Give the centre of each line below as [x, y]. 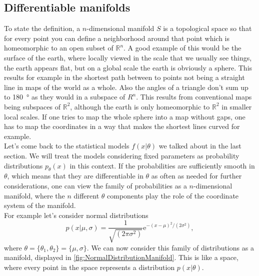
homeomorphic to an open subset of [59, 48]
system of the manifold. [40, 205]
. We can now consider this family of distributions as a [170, 247]
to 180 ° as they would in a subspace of [65, 97]
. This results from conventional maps [194, 97]
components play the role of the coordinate [173, 195]
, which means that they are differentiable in [75, 176]
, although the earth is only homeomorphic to [140, 106]
